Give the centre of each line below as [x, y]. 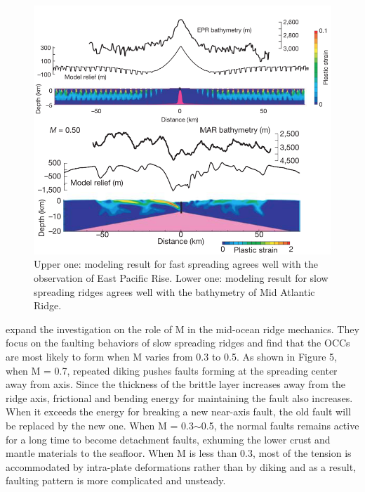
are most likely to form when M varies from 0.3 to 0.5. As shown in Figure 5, [171, 356]
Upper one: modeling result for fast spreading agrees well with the [176, 264]
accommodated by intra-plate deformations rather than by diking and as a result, [181, 466]
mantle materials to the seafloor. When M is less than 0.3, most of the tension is [179, 453]
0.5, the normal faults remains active [280, 425]
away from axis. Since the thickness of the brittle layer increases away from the [175, 384]
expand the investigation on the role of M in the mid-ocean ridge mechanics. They [182, 329]
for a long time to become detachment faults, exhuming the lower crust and [168, 439]
